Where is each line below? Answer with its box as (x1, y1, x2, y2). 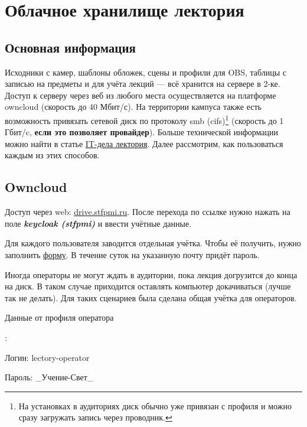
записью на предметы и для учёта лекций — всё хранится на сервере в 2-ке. (5, 77, 280, 90)
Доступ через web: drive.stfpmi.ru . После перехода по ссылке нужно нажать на (5, 206, 290, 218)
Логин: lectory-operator (5, 351, 90, 363)
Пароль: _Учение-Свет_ (5, 371, 94, 383)
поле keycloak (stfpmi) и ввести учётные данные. (5, 217, 192, 229)
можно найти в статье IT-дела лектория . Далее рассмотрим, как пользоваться (5, 137, 283, 149)
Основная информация (5, 38, 136, 56)
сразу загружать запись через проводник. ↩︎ (18, 411, 172, 423)
